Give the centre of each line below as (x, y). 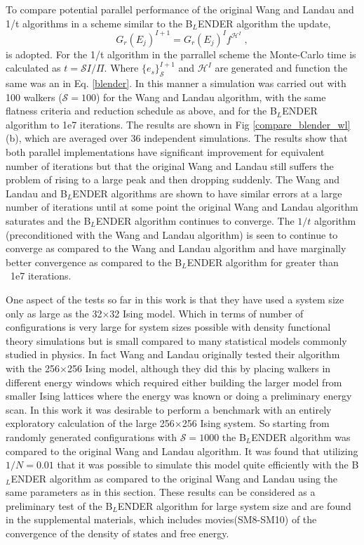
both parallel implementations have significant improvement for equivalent (165, 152)
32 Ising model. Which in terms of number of (207, 313)
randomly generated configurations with (92, 436)
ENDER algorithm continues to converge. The (195, 221)
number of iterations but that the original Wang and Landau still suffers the (170, 165)
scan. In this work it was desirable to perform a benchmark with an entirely (169, 409)
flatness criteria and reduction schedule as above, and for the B (141, 111)
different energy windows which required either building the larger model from (174, 382)
